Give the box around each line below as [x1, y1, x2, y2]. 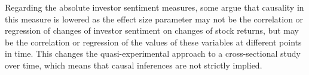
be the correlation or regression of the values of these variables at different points [5, 35, 302, 48]
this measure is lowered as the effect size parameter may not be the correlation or [5, 12, 304, 25]
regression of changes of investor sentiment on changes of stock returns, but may [5, 24, 299, 37]
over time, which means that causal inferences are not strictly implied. [5, 58, 262, 71]
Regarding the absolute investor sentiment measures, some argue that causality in [5, 1, 304, 13]
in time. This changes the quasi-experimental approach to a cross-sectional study [5, 47, 301, 60]
